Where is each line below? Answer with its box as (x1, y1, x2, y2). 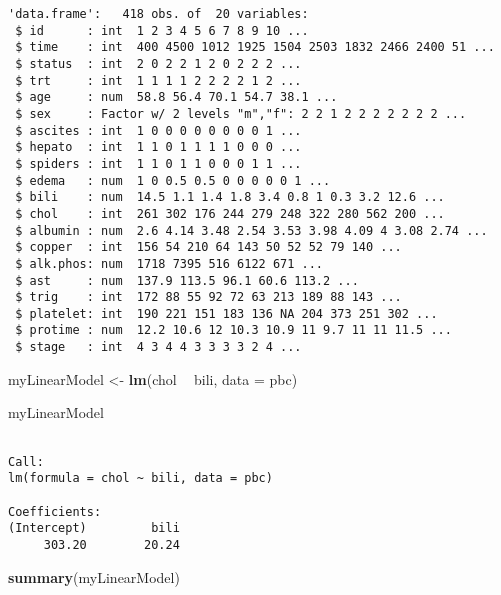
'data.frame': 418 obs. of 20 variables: (8, 7, 309, 21)
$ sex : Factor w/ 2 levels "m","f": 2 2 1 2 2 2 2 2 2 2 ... (15, 106, 467, 121)
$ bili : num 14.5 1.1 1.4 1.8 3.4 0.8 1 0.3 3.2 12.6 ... (15, 190, 445, 205)
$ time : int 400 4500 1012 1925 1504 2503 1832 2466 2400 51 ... (15, 40, 495, 55)
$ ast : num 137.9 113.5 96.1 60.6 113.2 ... (15, 273, 359, 288)
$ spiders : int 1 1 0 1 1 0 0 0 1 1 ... (15, 156, 302, 171)
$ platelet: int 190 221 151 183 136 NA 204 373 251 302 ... (15, 306, 438, 321)
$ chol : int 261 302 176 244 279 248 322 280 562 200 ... (15, 206, 445, 221)
